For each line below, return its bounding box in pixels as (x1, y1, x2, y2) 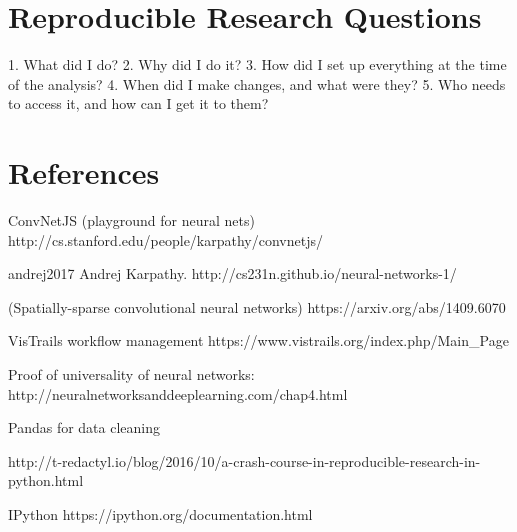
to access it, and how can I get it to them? (8, 93, 269, 114)
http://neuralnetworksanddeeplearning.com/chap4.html (8, 383, 348, 404)
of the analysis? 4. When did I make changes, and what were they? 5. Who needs (8, 73, 506, 94)
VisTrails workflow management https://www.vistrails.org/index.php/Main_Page (8, 330, 509, 351)
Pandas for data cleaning (8, 417, 160, 438)
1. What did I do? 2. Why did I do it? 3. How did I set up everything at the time (8, 54, 507, 75)
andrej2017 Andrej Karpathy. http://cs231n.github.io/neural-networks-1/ (8, 263, 457, 284)
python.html (8, 470, 84, 491)
